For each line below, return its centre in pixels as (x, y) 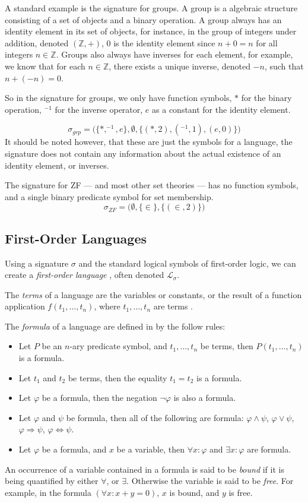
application (25, 306)
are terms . (173, 306)
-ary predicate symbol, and (118, 346)
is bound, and (194, 492)
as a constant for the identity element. (221, 109)
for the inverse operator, (99, 109)
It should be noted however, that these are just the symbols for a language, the (149, 142)
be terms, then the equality (118, 377)
